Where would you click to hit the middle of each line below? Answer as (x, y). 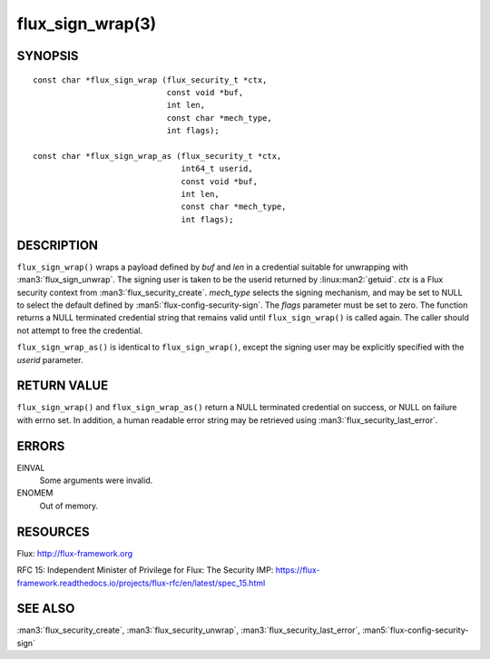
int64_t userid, (217, 169)
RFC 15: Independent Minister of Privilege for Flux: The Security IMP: (145, 570)
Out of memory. (69, 506)
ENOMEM (35, 493)
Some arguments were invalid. (96, 480)
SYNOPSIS (48, 56)
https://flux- (298, 570)
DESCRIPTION (58, 245)
